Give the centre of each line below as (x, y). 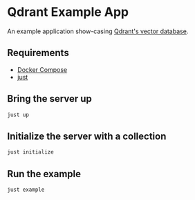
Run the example (44, 174)
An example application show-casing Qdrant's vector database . (98, 31)
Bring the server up (49, 99)
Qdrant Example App (68, 12)
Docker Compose (42, 69)
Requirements (38, 53)
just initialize (30, 152)
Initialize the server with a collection (87, 136)
